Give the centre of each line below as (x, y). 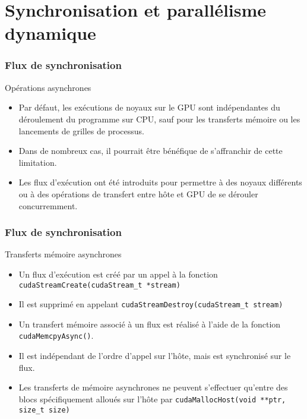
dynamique (50, 33)
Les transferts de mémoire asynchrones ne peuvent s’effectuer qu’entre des (153, 387)
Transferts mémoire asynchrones (63, 254)
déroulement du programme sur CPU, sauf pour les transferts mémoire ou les (159, 119)
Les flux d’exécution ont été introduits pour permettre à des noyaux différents (160, 182)
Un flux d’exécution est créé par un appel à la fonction (118, 274)
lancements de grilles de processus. (81, 130)
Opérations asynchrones (48, 87)
